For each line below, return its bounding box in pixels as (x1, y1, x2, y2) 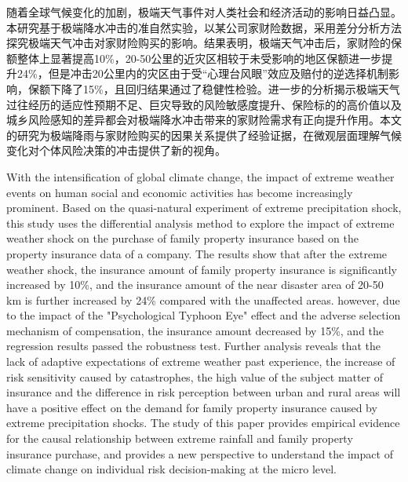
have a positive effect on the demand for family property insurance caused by (6, 399, 377, 415)
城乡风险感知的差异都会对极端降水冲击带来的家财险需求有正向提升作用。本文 (6, 111, 402, 128)
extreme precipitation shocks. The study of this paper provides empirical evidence (6, 414, 400, 431)
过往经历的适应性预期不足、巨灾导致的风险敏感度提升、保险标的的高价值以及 (6, 96, 402, 112)
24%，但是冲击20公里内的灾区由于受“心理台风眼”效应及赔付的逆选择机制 (16, 65, 388, 82)
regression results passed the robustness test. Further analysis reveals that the (6, 338, 381, 354)
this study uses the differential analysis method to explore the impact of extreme (6, 214, 395, 231)
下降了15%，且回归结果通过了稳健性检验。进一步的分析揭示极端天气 (49, 80, 400, 97)
